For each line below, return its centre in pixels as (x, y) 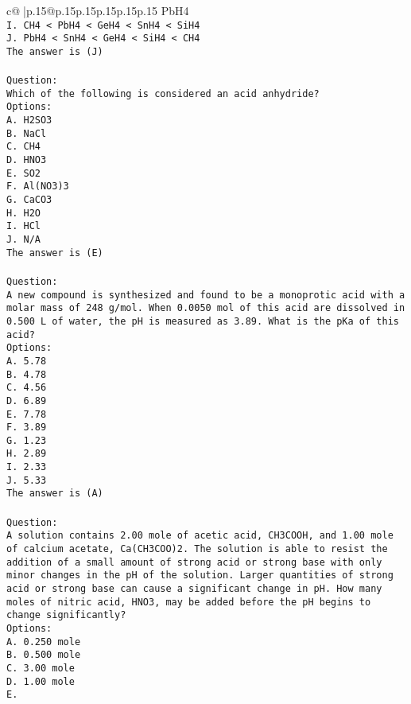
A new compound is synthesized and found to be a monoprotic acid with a (206, 295)
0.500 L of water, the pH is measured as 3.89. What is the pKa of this (203, 321)
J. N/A (23, 240)
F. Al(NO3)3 (38, 187)
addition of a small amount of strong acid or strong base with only (194, 562)
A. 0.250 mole (44, 642)
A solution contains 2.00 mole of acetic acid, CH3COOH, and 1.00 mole (200, 536)
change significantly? (66, 615)
